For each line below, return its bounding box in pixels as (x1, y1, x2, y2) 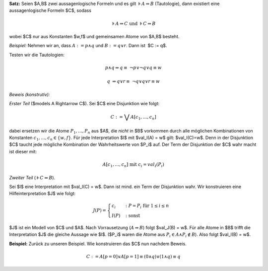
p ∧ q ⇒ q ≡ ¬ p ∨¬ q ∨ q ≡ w (105, 65, 162, 70)
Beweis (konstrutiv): (9, 91, 50, 97)
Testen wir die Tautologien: (9, 52, 65, 58)
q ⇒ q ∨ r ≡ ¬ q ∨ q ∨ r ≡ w (107, 78, 160, 84)
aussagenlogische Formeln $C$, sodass (9, 7, 92, 13)
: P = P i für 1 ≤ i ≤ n (125, 203, 169, 210)
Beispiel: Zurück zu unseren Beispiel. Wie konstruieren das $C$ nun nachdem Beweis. (9, 241, 187, 247)
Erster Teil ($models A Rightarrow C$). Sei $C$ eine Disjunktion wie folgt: (9, 101, 160, 107)
